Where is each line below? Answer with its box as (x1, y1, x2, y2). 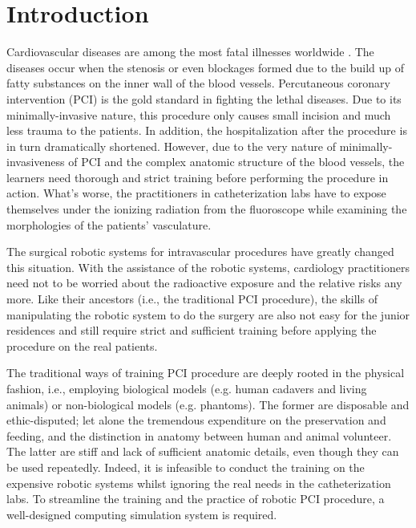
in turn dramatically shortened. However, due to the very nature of (6, 137, 336, 154)
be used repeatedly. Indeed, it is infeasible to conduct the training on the (6, 458, 365, 475)
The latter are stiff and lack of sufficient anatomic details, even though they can (6, 443, 399, 460)
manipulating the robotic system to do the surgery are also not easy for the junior (6, 306, 410, 323)
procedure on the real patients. (6, 337, 158, 354)
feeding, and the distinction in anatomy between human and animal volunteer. (6, 427, 392, 444)
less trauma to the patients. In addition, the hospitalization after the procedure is (6, 122, 407, 139)
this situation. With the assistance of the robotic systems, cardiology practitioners (6, 258, 410, 275)
